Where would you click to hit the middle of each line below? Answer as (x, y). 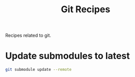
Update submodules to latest (67, 56)
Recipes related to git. (28, 35)
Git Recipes (86, 9)
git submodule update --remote (38, 70)
